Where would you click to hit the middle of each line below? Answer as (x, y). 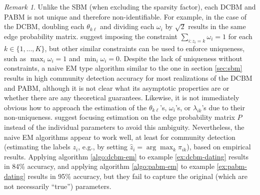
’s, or (183, 107)
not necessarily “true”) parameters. (58, 186)
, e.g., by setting (103, 147)
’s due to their (223, 107)
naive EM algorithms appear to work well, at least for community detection (120, 137)
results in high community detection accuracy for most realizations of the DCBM (128, 78)
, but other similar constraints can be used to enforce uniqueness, (145, 48)
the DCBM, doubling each (44, 26)
